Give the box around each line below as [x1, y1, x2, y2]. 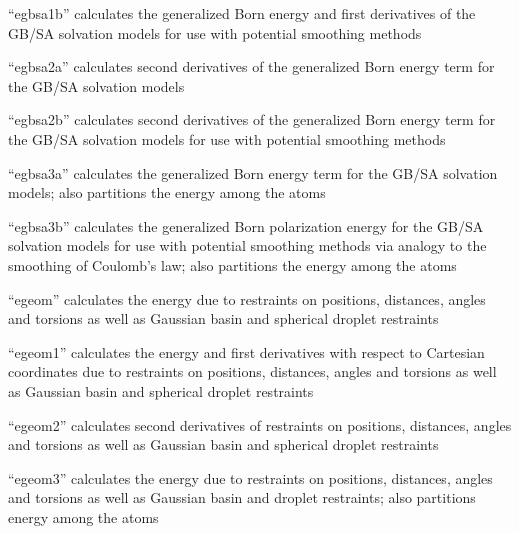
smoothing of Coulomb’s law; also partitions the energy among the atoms [8, 254, 457, 275]
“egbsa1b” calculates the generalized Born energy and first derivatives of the [8, 3, 476, 23]
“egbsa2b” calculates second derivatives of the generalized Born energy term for [8, 109, 496, 130]
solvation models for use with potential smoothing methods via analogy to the [8, 235, 487, 256]
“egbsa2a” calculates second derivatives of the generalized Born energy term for [8, 56, 495, 77]
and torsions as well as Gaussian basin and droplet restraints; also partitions [8, 487, 476, 508]
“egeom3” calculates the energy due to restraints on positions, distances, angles [8, 467, 493, 488]
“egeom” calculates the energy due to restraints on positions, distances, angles [8, 288, 486, 309]
